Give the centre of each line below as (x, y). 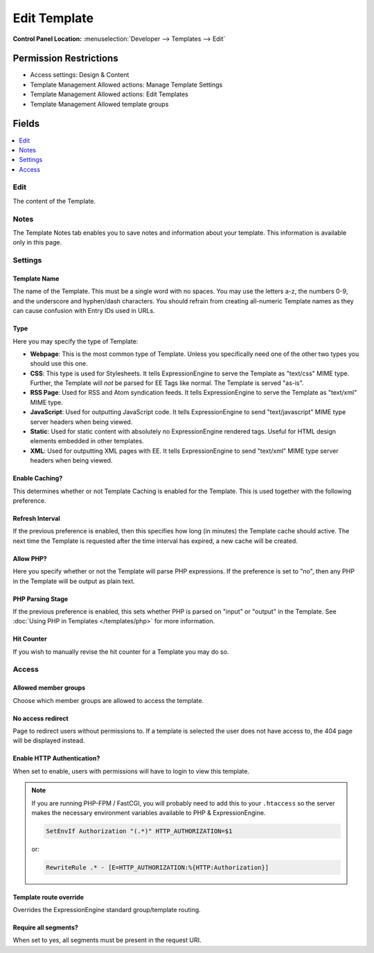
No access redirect (41, 718)
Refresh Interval (36, 518)
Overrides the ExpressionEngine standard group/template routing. (107, 909)
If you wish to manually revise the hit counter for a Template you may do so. (121, 652)
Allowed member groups (49, 688)
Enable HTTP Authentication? (56, 758)
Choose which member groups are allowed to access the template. (108, 700)
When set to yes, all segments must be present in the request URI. (107, 940)
